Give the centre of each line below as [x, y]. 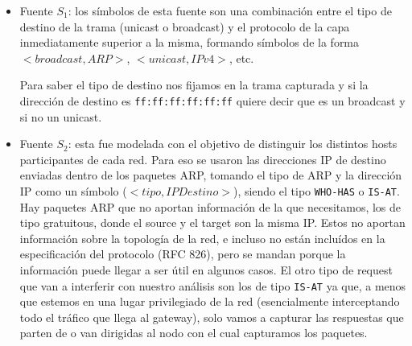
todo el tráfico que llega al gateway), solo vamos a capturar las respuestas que [212, 317]
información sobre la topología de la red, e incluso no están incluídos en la [202, 238]
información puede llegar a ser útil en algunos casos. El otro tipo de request [206, 270]
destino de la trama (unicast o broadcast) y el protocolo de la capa [185, 26]
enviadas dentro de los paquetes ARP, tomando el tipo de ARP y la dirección [211, 175]
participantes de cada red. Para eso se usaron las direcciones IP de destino [203, 159]
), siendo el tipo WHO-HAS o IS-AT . [316, 191]
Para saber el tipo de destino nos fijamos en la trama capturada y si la [194, 85]
